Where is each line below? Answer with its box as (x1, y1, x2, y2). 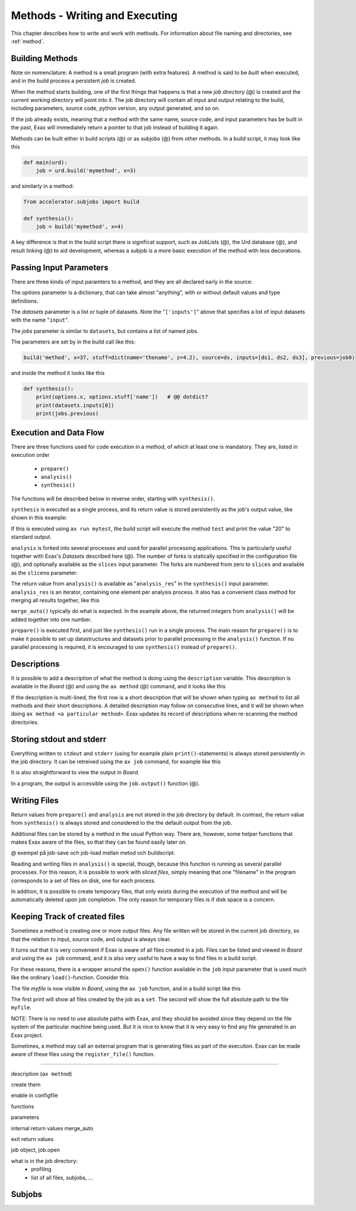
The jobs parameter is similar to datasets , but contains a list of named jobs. (11, 327, 199, 335)
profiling (31, 1166, 52, 1173)
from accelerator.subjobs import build (23, 199, 139, 205)
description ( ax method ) (11, 1070, 72, 1077)
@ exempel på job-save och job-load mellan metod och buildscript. (11, 849, 176, 857)
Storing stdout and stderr (11, 734, 107, 744)
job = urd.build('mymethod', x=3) (36, 167, 136, 174)
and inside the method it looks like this (11, 370, 105, 377)
